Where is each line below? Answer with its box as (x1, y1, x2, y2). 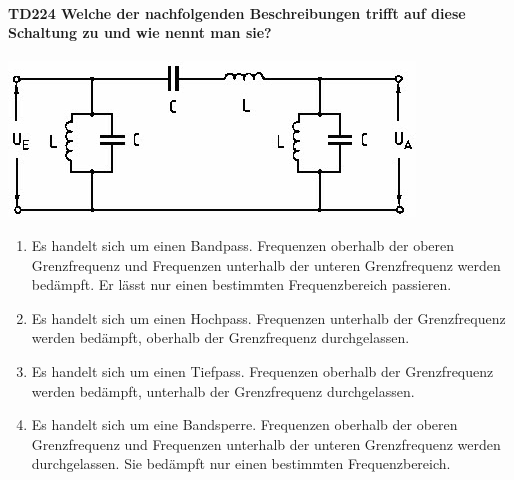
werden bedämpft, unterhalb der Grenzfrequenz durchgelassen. (31, 380, 415, 401)
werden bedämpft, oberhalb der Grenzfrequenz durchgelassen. (31, 327, 410, 348)
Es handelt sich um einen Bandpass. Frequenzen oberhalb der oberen (31, 234, 455, 255)
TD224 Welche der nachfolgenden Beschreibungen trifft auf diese (8, 2, 466, 23)
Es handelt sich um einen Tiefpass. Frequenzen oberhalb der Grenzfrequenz (31, 360, 494, 381)
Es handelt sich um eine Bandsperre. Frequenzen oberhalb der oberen (31, 414, 458, 435)
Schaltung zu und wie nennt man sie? (8, 22, 272, 43)
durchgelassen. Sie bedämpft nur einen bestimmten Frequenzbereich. (31, 453, 451, 474)
